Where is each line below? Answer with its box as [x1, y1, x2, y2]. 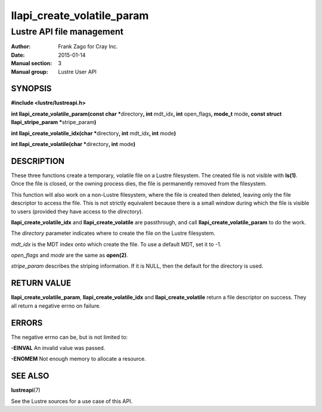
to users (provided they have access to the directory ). [11, 207, 143, 215]
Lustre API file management [11, 26, 124, 37]
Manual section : [11, 60, 52, 67]
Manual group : [11, 68, 48, 75]
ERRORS [11, 318, 43, 328]
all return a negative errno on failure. [11, 302, 101, 309]
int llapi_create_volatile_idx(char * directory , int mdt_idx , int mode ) [11, 129, 176, 137]
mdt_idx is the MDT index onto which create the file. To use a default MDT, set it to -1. [11, 240, 222, 247]
